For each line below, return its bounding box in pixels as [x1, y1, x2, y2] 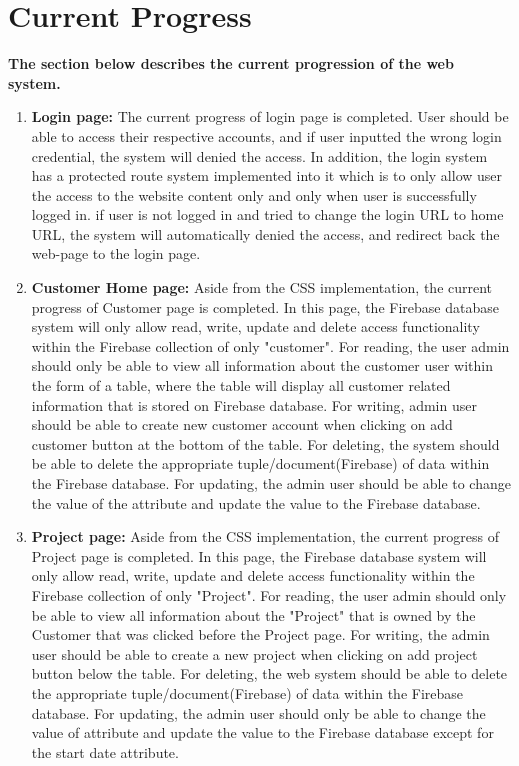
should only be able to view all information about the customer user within [31, 355, 494, 376]
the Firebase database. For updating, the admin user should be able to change [31, 473, 511, 493]
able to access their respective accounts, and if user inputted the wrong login [31, 125, 502, 146]
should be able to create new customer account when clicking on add [31, 414, 453, 435]
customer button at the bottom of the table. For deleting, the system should [31, 433, 500, 454]
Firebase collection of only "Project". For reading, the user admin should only [31, 584, 507, 605]
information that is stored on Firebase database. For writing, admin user [31, 394, 477, 415]
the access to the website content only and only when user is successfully [31, 184, 477, 205]
